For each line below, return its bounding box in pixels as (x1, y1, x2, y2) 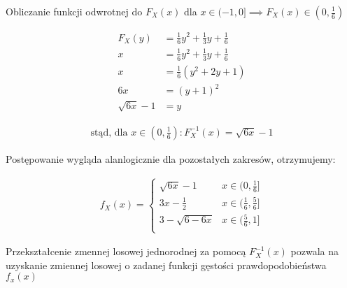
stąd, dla (90, 127, 128, 138)
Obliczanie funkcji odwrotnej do (6, 4, 143, 18)
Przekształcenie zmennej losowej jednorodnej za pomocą (6, 244, 246, 259)
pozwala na (290, 244, 339, 259)
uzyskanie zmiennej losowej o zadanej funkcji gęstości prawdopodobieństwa (6, 257, 327, 272)
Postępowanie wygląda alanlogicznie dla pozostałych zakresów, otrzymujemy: (6, 151, 336, 166)
